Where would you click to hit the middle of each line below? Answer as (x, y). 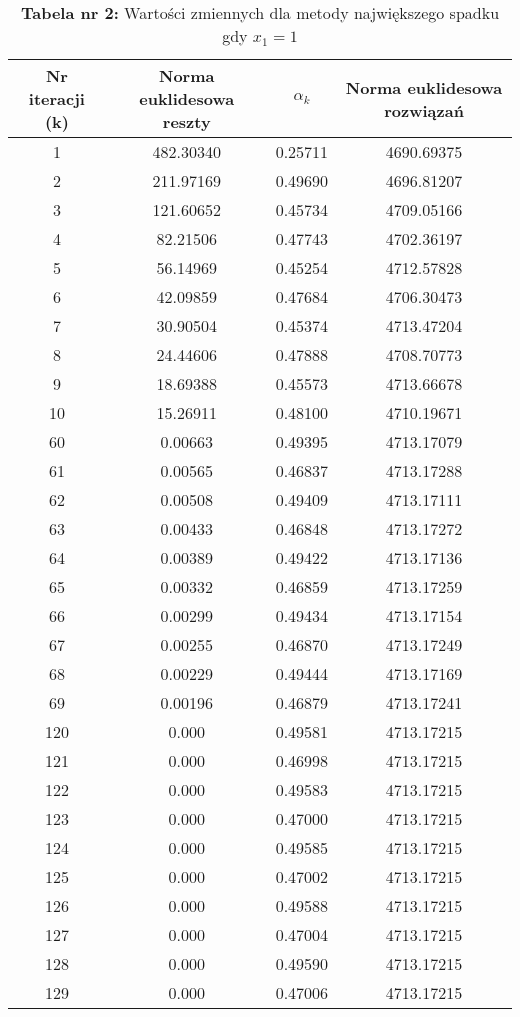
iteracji (56, 98)
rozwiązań (424, 110)
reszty (186, 121)
